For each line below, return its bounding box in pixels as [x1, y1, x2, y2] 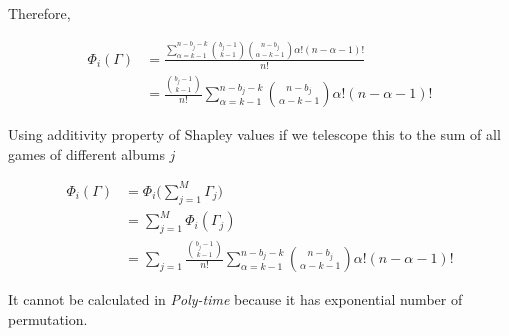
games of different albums [8, 143, 165, 164]
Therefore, [8, 3, 71, 23]
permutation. [8, 308, 88, 329]
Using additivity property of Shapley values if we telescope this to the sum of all [8, 124, 501, 145]
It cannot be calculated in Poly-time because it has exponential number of [8, 289, 463, 310]
